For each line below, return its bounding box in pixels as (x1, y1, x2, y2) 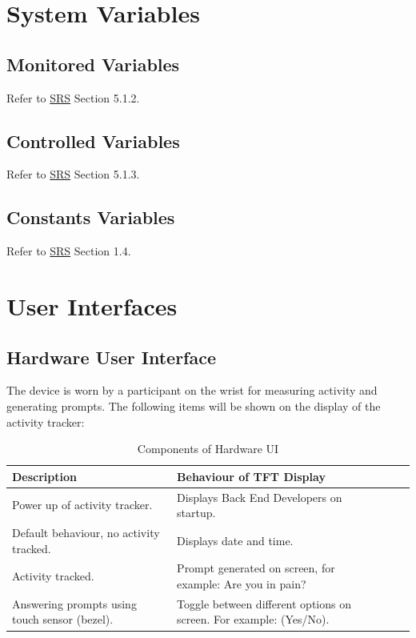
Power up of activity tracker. (12, 496, 153, 513)
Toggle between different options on (177, 595, 351, 612)
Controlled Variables (6, 128, 180, 153)
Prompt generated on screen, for (177, 560, 335, 576)
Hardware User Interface (6, 344, 216, 369)
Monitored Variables (6, 51, 180, 76)
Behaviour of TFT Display (177, 467, 326, 484)
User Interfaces (6, 289, 178, 322)
